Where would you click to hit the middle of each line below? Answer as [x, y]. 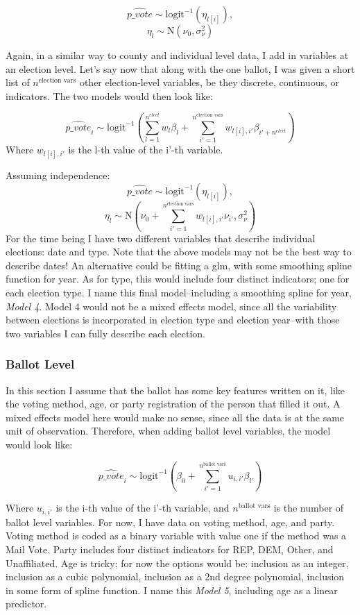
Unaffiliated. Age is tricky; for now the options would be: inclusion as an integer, [177, 563]
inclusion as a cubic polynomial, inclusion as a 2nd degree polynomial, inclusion [175, 576]
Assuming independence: [58, 175]
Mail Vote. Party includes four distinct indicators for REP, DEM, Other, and [170, 549]
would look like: [39, 444]
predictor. [26, 604]
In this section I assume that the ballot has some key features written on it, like [175, 390]
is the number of [309, 508]
